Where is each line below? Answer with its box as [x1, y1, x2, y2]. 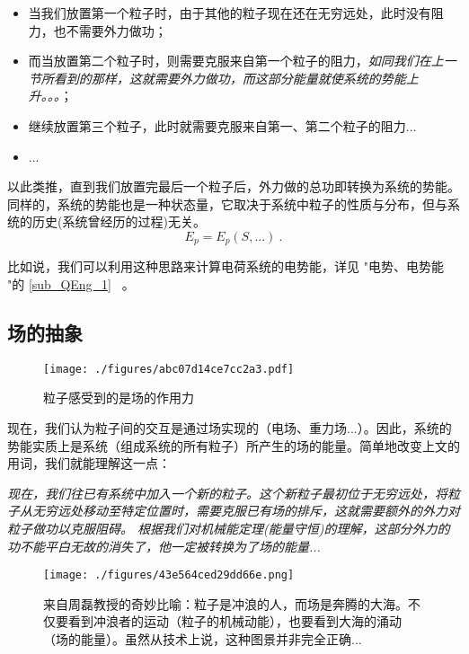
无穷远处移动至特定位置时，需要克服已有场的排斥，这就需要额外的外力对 [31, 501, 460, 520]
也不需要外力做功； [53, 21, 167, 40]
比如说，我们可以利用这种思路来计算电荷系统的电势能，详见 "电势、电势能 [7, 257, 444, 276]
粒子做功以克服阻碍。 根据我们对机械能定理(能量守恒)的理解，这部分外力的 [7, 519, 450, 537]
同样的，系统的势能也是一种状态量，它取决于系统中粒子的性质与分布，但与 [7, 194, 447, 213]
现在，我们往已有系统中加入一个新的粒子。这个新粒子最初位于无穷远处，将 [7, 483, 447, 502]
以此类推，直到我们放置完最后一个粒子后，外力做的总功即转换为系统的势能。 [7, 177, 460, 196]
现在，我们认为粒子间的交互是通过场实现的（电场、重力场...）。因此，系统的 [7, 419, 452, 437]
